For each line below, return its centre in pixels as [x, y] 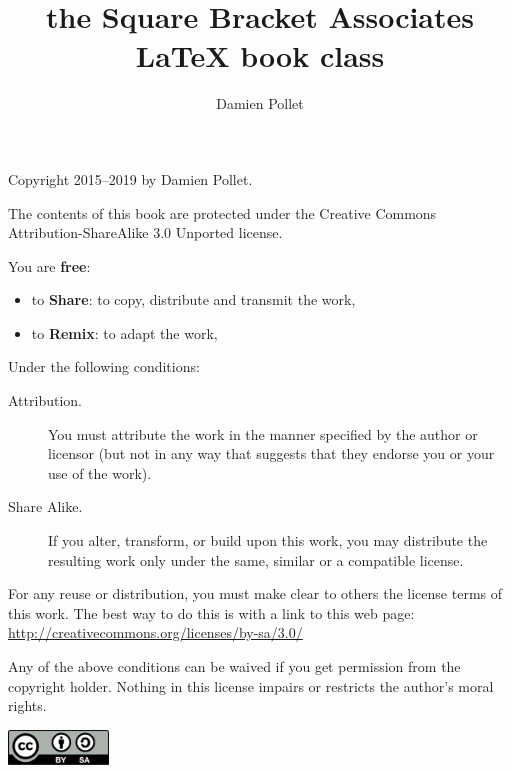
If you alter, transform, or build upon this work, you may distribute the [268, 540]
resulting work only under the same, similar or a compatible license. [256, 559]
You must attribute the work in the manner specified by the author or [263, 433]
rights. [27, 705]
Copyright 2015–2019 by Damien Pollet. [130, 178]
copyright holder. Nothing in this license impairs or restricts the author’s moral [251, 685]
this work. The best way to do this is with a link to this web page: [211, 612]
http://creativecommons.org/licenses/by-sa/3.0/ [155, 632]
